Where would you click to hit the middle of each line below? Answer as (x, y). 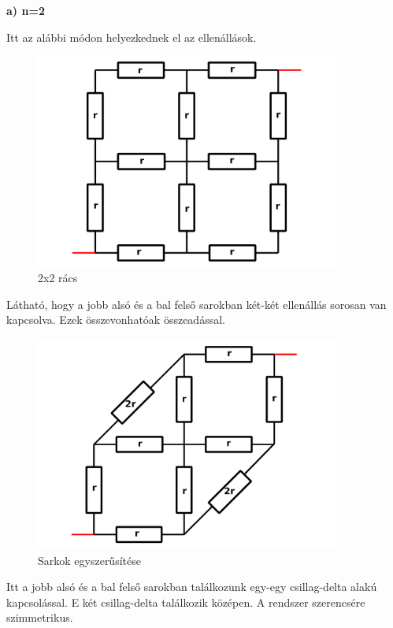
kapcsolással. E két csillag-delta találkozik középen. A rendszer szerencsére (186, 602)
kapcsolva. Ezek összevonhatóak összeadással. (116, 320)
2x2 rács (58, 277)
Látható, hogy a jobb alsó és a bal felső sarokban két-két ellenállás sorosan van (196, 304)
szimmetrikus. (40, 617)
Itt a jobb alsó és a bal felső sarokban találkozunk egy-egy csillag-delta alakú (192, 587)
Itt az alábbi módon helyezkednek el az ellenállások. (132, 37)
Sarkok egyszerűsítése (89, 560)
